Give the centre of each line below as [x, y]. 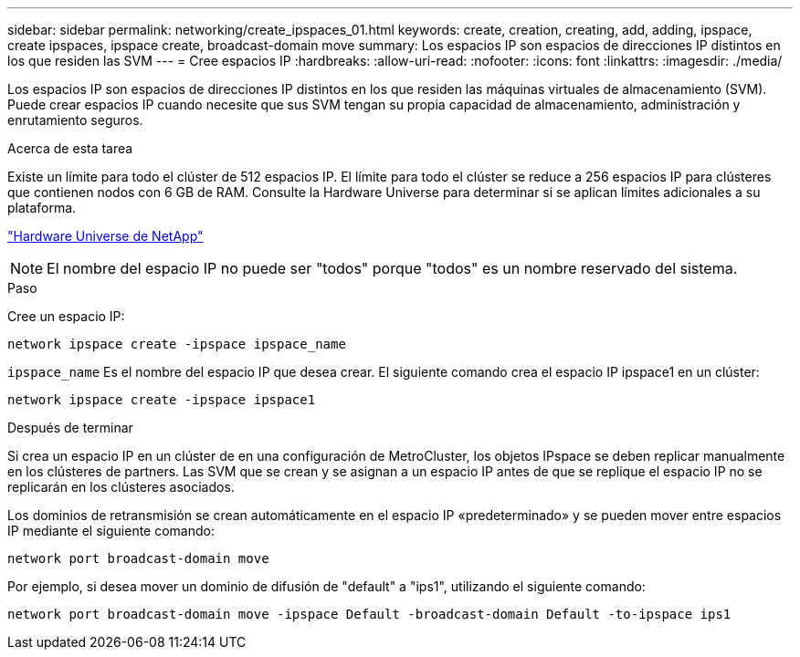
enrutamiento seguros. [75, 120]
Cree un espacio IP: [66, 316]
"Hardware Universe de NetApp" [105, 236]
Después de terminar [70, 428]
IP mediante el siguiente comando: [111, 531]
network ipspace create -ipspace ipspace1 [162, 400]
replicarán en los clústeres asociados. [121, 487]
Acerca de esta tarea [70, 148]
